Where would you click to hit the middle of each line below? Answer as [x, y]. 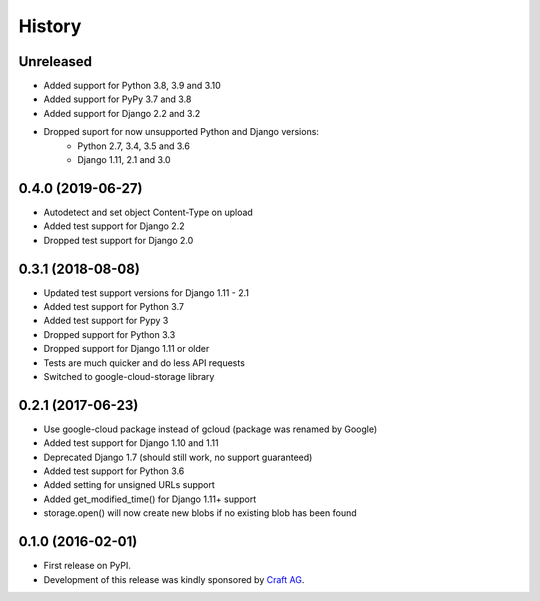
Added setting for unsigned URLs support [129, 485]
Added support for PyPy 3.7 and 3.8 [117, 99]
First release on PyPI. [87, 566]
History [50, 26]
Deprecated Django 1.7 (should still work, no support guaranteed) [178, 457]
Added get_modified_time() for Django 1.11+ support [150, 499]
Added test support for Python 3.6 [114, 471]
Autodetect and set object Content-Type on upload [148, 212]
